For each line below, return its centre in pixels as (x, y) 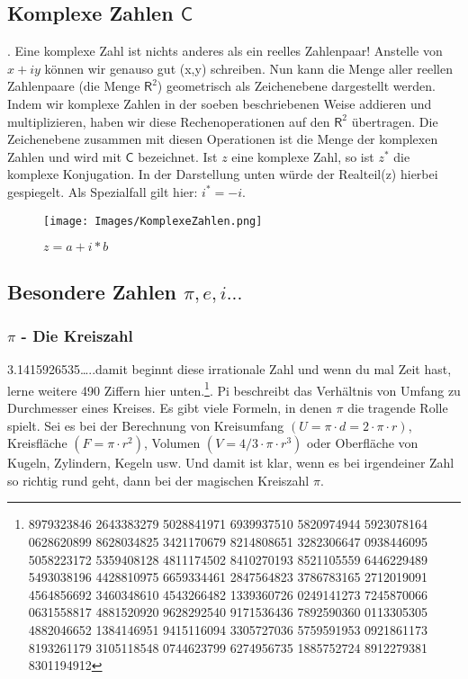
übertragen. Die (395, 121)
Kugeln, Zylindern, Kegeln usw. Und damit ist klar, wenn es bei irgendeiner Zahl (231, 463)
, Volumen (172, 443)
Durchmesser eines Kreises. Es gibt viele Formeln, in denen (170, 408)
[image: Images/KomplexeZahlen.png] (153, 221)
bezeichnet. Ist (178, 156)
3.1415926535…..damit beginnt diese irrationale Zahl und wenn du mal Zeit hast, (229, 369)
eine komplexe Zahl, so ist (303, 156)
